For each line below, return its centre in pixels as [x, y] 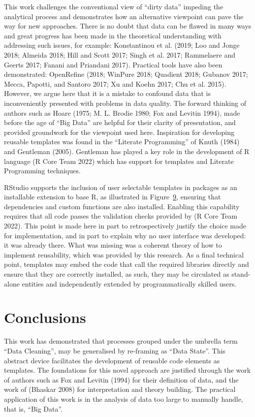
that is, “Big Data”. [33, 408]
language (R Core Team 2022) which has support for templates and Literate [119, 161]
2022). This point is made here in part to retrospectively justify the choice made [125, 226]
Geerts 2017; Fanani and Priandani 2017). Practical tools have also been [113, 64]
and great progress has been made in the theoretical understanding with [113, 35]
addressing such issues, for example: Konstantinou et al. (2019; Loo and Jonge [122, 45]
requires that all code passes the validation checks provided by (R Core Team [121, 216]
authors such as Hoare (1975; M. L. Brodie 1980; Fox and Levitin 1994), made [122, 112]
